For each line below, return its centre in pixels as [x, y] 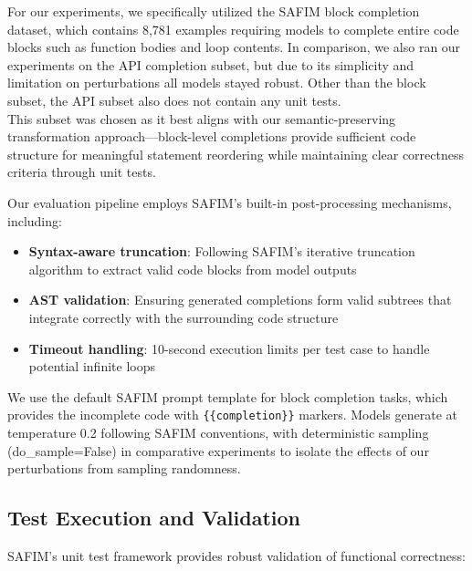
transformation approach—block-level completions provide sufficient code [212, 136]
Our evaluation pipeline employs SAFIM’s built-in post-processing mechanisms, [230, 202]
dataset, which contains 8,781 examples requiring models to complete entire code [233, 29]
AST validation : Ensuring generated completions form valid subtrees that [240, 300]
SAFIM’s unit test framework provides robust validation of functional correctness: [236, 555]
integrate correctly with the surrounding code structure [184, 317]
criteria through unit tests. [82, 172]
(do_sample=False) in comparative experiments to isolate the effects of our [218, 450]
